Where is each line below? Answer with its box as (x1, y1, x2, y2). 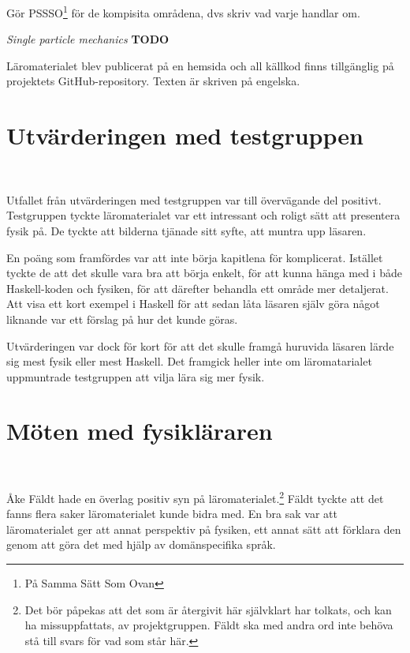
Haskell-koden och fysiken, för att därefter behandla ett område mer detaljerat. (6, 280, 389, 296)
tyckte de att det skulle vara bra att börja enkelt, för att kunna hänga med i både (6, 265, 402, 281)
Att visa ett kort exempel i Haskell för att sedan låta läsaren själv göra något (6, 295, 380, 312)
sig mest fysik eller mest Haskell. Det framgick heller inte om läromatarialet (6, 353, 372, 370)
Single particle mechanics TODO (6, 31, 170, 47)
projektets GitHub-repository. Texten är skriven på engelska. (6, 73, 300, 89)
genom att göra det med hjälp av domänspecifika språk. (6, 536, 276, 553)
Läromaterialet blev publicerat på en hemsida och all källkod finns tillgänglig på (6, 57, 394, 73)
